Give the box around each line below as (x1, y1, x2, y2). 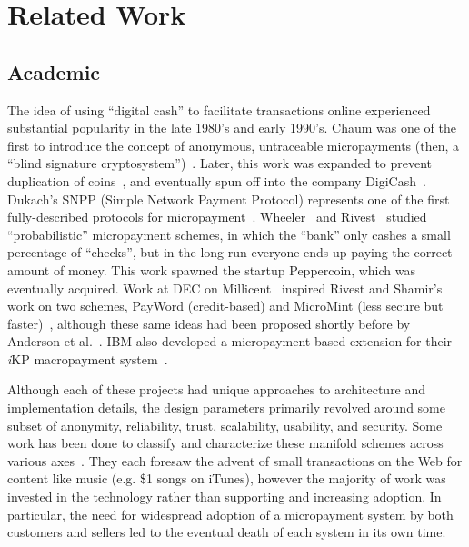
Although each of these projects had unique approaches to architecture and (7, 380, 426, 399)
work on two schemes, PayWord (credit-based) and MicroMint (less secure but (7, 296, 444, 315)
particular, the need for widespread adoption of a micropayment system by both (7, 504, 454, 523)
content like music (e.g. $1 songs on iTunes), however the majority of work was (7, 469, 446, 488)
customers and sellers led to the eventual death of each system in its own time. (7, 522, 446, 542)
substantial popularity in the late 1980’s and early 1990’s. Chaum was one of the (7, 118, 456, 137)
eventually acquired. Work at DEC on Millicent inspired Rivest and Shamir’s (7, 278, 443, 297)
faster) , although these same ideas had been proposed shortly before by (7, 313, 411, 333)
